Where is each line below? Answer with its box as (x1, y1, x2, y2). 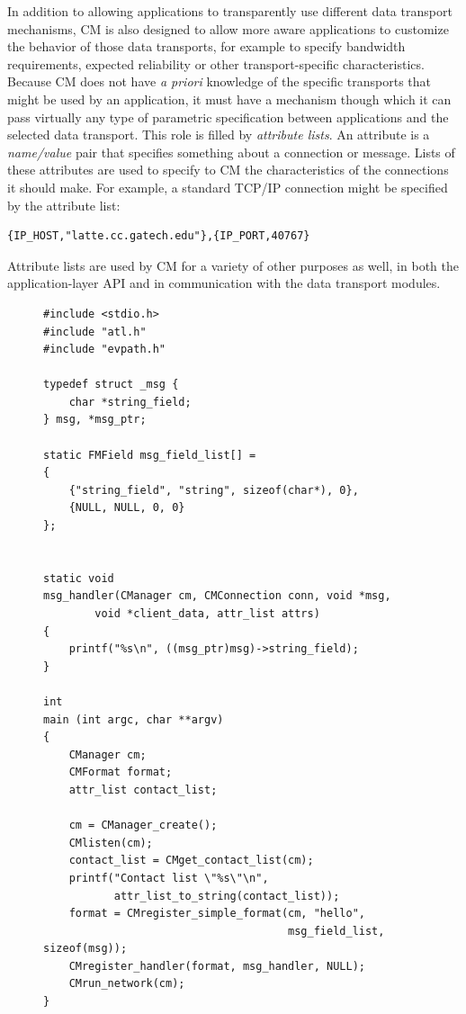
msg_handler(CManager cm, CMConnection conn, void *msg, (43, 589, 391, 603)
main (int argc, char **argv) (43, 713, 224, 726)
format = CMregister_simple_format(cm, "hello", (68, 907, 365, 920)
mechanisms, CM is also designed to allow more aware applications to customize (7, 19, 449, 38)
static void (43, 571, 114, 585)
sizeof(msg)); (43, 942, 128, 956)
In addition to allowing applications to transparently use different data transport (7, 2, 453, 20)
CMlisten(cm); (68, 836, 153, 849)
